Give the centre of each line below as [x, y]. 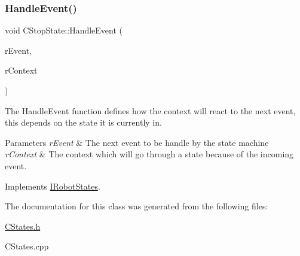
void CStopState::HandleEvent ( [64, 30]
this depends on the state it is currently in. [83, 122]
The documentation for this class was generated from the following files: [137, 206]
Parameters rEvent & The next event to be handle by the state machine [137, 142]
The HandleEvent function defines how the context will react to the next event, [150, 110]
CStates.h [23, 226]
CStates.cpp [27, 246]
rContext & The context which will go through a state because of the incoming [149, 154]
